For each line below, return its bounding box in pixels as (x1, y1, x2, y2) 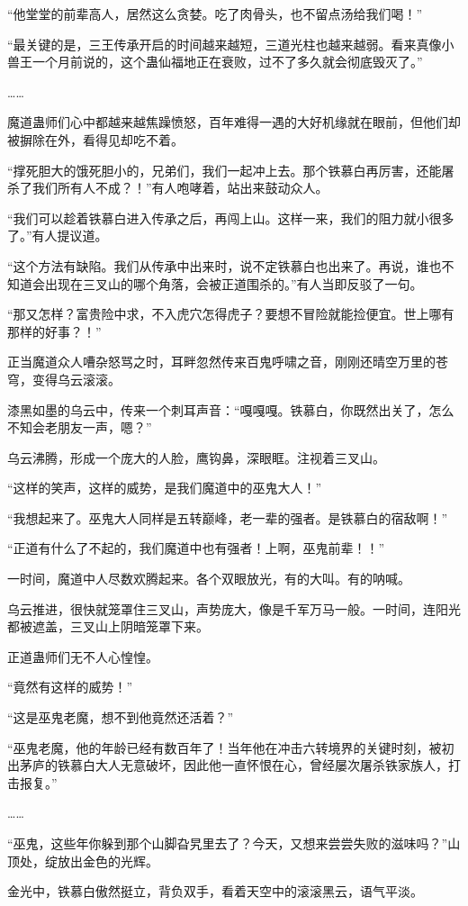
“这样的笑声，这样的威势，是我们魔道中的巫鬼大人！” (7, 478, 322, 497)
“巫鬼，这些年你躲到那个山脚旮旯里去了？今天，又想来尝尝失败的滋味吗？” (7, 834, 448, 852)
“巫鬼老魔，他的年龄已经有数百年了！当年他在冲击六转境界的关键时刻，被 (7, 738, 442, 757)
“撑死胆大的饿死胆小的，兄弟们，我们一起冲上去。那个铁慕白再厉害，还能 (7, 160, 442, 179)
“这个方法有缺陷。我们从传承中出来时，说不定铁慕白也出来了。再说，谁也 (7, 256, 442, 275)
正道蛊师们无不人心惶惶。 (7, 647, 158, 666)
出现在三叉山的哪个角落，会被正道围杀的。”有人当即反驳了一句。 (44, 274, 423, 293)
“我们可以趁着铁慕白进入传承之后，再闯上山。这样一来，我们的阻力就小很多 (7, 208, 454, 227)
